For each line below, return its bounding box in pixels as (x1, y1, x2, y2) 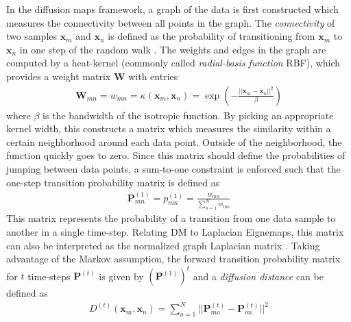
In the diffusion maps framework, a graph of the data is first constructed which (6, 2, 339, 16)
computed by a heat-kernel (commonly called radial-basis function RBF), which (6, 55, 341, 70)
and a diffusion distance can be (193, 269, 324, 283)
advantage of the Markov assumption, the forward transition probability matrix (6, 251, 341, 266)
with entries (128, 69, 178, 83)
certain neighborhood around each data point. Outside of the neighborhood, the (6, 134, 342, 149)
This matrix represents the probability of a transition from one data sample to (6, 211, 336, 225)
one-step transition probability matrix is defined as (6, 175, 220, 189)
